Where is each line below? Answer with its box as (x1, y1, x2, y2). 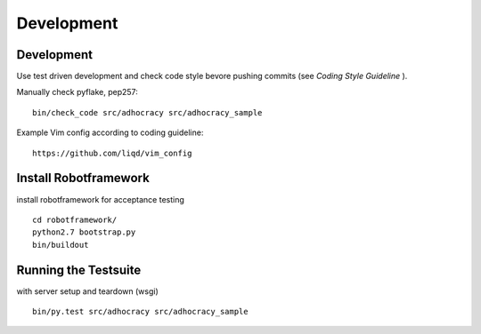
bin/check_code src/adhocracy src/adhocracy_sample (32, 107, 263, 117)
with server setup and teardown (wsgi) (16, 285, 159, 297)
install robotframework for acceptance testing (16, 194, 184, 204)
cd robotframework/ (32, 214, 118, 225)
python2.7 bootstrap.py (32, 227, 136, 237)
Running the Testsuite (16, 262, 142, 277)
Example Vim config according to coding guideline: (16, 127, 204, 138)
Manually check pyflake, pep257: (16, 87, 138, 98)
